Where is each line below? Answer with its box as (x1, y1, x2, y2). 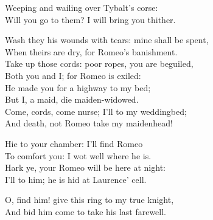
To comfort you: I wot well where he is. (5, 149, 152, 162)
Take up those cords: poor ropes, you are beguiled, (5, 57, 194, 70)
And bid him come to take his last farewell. (5, 205, 167, 218)
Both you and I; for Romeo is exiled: (5, 69, 141, 81)
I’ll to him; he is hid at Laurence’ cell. (5, 173, 147, 185)
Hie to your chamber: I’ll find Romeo (5, 137, 143, 150)
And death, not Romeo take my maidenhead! (5, 117, 173, 129)
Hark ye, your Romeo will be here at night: (5, 161, 166, 174)
